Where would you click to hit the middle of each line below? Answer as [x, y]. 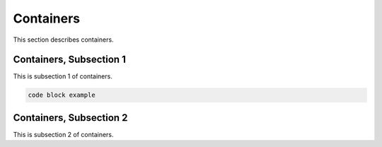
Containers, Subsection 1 [70, 60]
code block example [62, 95]
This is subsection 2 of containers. [63, 134]
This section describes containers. [63, 40]
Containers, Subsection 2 [70, 118]
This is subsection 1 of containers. [63, 76]
